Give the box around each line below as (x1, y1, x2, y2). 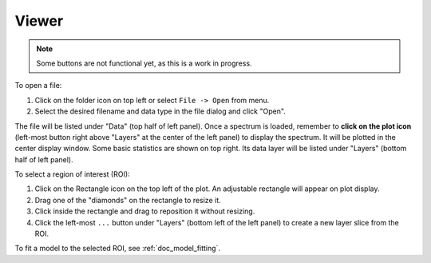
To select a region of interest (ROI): (14, 169, 131, 179)
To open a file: (14, 81, 62, 90)
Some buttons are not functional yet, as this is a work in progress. (36, 58, 252, 68)
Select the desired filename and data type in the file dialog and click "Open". (34, 106, 287, 116)
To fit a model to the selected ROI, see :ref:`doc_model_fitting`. (14, 244, 221, 253)
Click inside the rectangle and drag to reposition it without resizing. (34, 206, 255, 216)
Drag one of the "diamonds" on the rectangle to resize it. (34, 195, 221, 205)
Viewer (14, 12, 64, 30)
